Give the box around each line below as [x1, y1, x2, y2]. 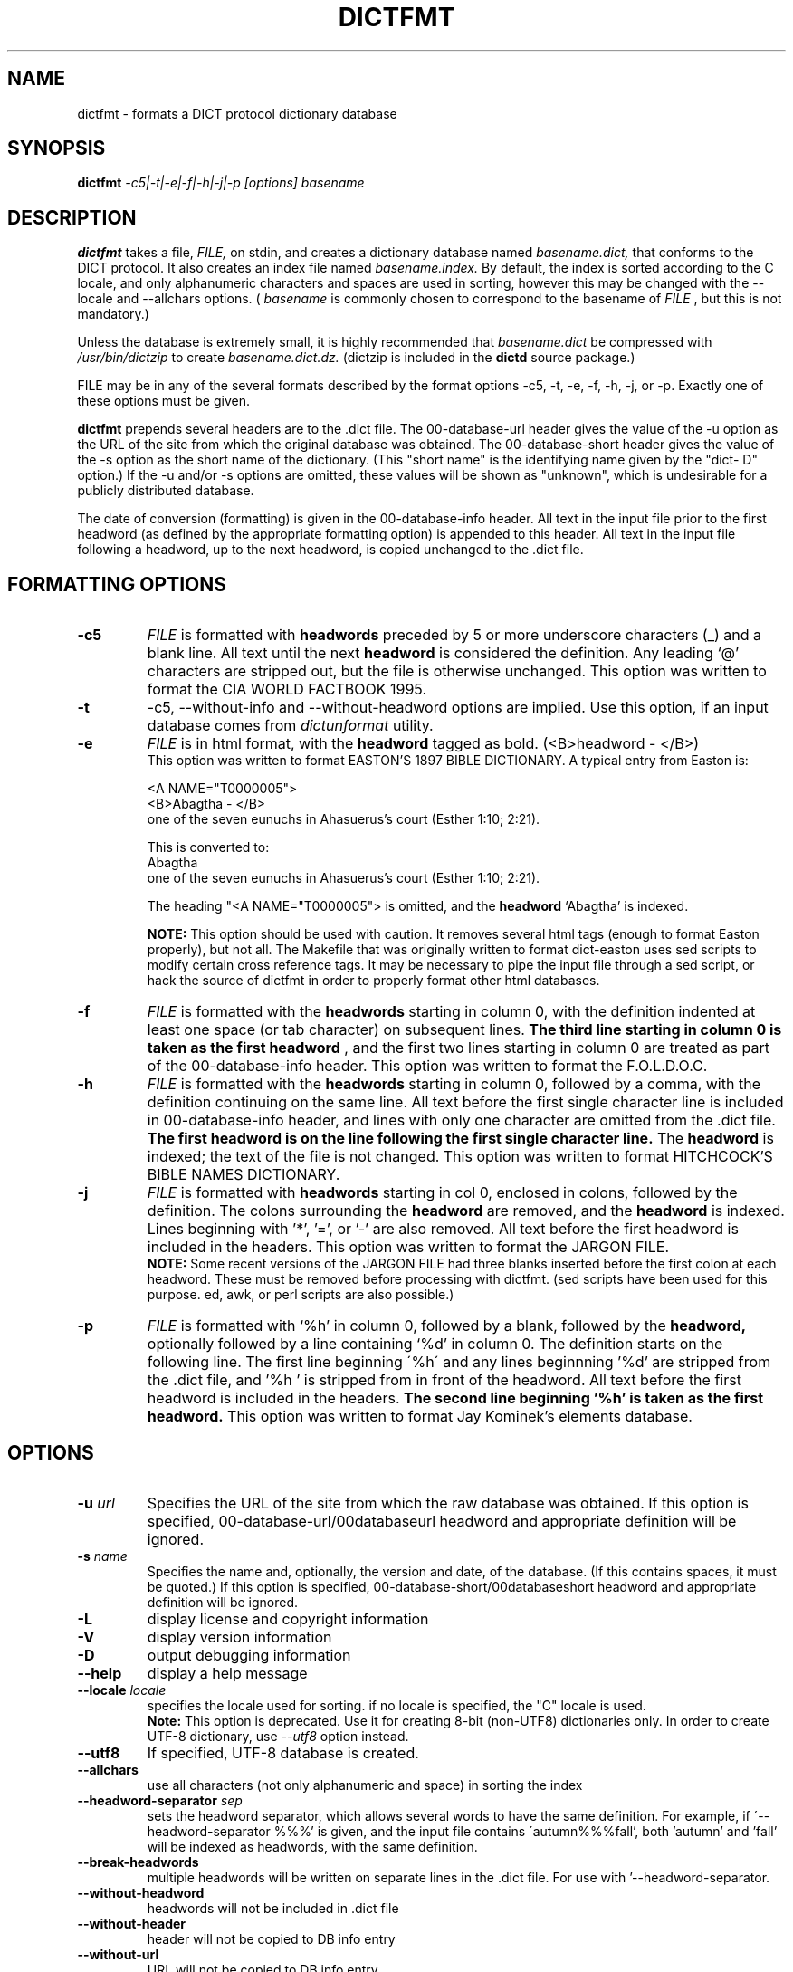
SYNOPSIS [7, 137, 106, 160]
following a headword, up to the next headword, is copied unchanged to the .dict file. [77, 541, 584, 558]
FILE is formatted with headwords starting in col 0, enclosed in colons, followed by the [147, 1183, 738, 1202]
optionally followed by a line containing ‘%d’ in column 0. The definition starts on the [147, 1335, 723, 1354]
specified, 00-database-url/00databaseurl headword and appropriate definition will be [147, 1511, 737, 1530]
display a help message [147, 1663, 308, 1682]
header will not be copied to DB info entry [147, 1930, 396, 1947]
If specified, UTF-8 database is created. [147, 1743, 419, 1762]
